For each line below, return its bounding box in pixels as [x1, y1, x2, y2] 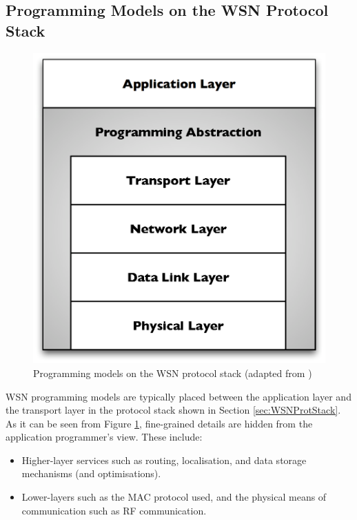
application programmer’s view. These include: [6, 430, 203, 444]
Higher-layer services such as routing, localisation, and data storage [21, 452, 307, 467]
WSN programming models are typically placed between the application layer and [6, 389, 351, 403]
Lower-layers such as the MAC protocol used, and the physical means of [21, 490, 327, 504]
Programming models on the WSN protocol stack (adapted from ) [33, 365, 312, 380]
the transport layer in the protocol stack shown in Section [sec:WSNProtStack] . [6, 403, 341, 417]
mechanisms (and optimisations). [21, 466, 161, 481]
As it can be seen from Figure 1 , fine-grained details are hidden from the [6, 416, 313, 430]
